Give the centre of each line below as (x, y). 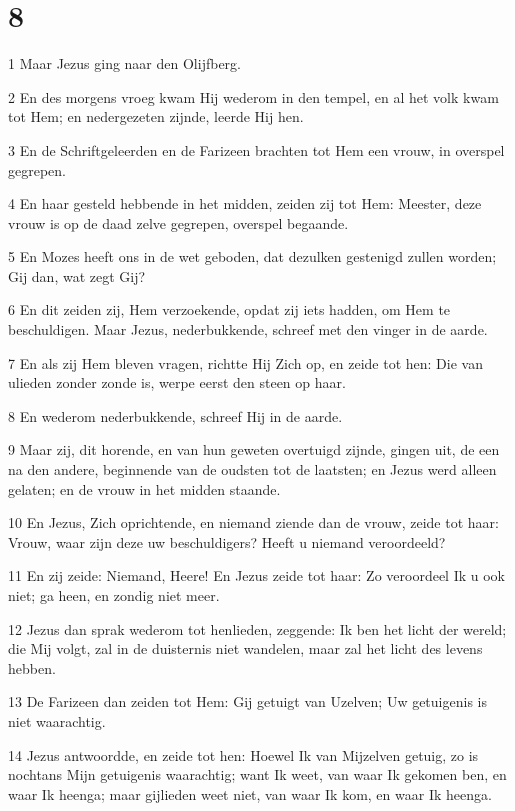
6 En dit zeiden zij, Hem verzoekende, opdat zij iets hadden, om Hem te (229, 309)
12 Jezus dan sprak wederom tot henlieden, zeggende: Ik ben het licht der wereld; (257, 628)
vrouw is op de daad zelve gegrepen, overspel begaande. (178, 222)
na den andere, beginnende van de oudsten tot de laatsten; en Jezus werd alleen (252, 469)
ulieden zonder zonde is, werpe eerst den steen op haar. (177, 382)
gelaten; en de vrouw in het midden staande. (144, 488)
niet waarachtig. (57, 720)
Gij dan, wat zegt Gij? (77, 275)
